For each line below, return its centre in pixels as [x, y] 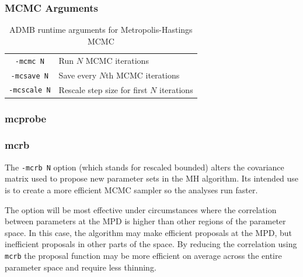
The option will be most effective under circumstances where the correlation [141, 209]
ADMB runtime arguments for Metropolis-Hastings [101, 30]
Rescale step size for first [103, 89]
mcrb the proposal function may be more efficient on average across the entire [143, 255]
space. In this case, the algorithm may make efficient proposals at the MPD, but [148, 232]
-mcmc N [29, 61]
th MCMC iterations [143, 75]
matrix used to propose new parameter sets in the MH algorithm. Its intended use [152, 178]
